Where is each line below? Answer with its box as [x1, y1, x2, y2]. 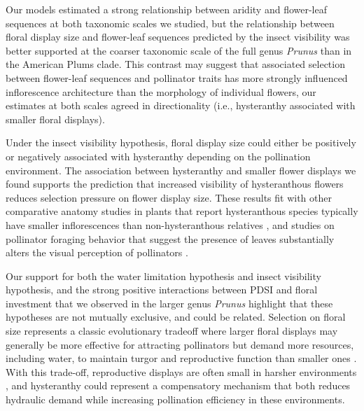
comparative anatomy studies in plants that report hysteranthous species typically [6, 204, 358, 218]
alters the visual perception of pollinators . [6, 245, 188, 260]
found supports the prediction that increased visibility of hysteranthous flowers [6, 176, 344, 191]
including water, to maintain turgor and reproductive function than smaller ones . [6, 351, 357, 365]
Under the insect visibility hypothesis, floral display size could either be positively [6, 135, 356, 150]
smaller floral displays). [6, 111, 105, 126]
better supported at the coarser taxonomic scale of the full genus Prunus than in [6, 43, 352, 57]
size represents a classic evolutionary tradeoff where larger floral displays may [6, 323, 338, 338]
